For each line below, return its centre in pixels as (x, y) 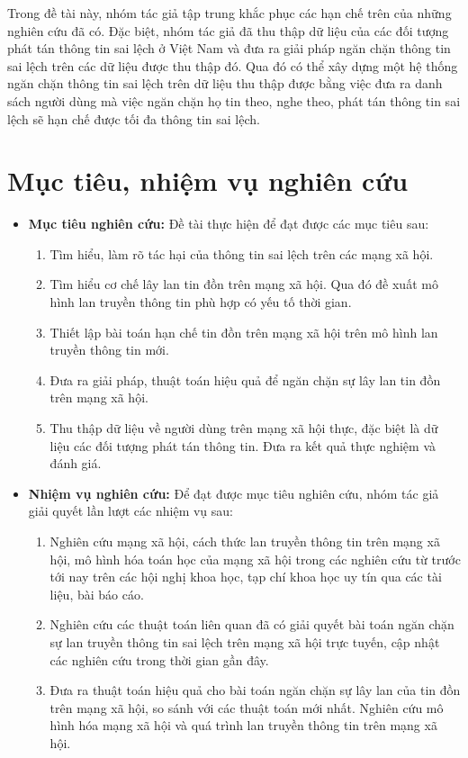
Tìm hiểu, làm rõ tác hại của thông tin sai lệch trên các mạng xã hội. (242, 253)
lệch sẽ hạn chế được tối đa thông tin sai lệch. (134, 118)
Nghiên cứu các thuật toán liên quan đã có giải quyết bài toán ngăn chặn (252, 624)
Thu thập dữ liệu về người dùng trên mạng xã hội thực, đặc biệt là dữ (244, 428)
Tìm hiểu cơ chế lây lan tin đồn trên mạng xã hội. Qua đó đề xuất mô (244, 284)
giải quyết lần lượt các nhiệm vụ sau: (130, 511)
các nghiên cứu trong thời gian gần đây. (159, 659)
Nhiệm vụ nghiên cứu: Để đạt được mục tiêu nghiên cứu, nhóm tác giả (234, 493)
